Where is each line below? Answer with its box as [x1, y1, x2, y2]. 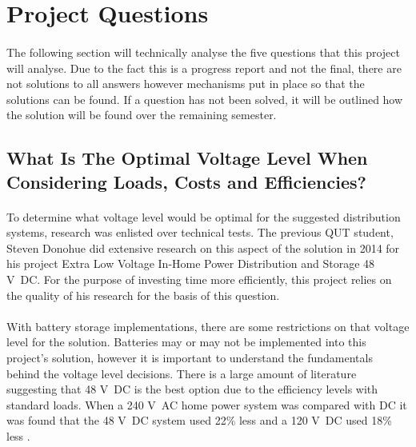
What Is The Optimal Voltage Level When [6, 146, 368, 170]
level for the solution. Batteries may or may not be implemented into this [6, 333, 366, 350]
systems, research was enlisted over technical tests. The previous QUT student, [6, 224, 394, 241]
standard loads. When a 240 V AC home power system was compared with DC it [6, 396, 407, 413]
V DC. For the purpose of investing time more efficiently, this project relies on [6, 271, 392, 288]
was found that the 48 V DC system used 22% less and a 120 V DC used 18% [6, 412, 392, 429]
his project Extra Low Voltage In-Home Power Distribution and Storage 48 [6, 255, 375, 272]
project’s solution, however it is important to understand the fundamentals [6, 349, 373, 366]
